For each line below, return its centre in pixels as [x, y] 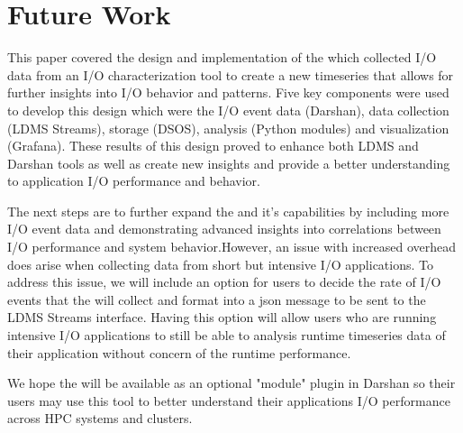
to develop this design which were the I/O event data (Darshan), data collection [228, 110]
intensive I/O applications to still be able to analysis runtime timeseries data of [227, 335]
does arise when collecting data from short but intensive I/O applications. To [221, 264]
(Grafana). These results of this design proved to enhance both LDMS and [213, 146]
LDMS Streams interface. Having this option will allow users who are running [222, 317]
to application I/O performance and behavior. [134, 181]
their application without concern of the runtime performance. [179, 352]
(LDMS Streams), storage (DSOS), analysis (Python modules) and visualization [228, 128]
